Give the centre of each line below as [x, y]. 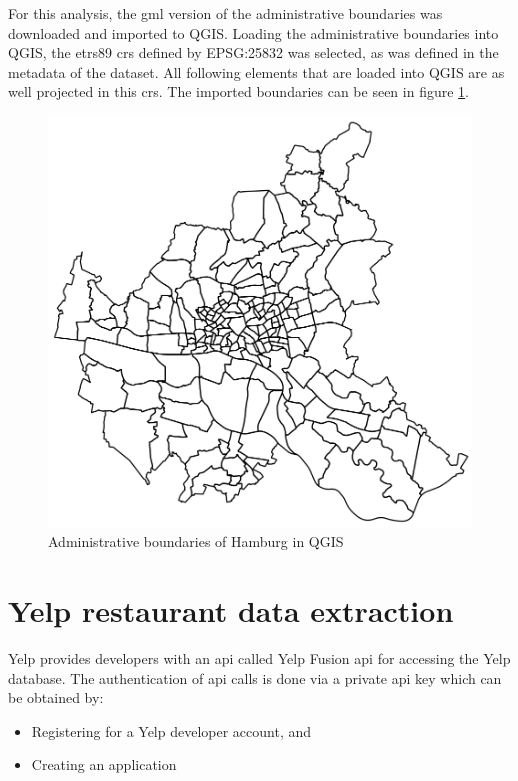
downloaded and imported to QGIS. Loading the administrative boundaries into [253, 32]
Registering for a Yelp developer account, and [171, 730]
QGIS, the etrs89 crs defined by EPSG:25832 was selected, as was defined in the [253, 52]
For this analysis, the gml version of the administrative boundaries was [225, 13]
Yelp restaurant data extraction [231, 610]
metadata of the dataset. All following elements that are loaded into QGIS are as [256, 71]
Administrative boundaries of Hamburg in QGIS [196, 541]
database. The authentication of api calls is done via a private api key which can [255, 677]
